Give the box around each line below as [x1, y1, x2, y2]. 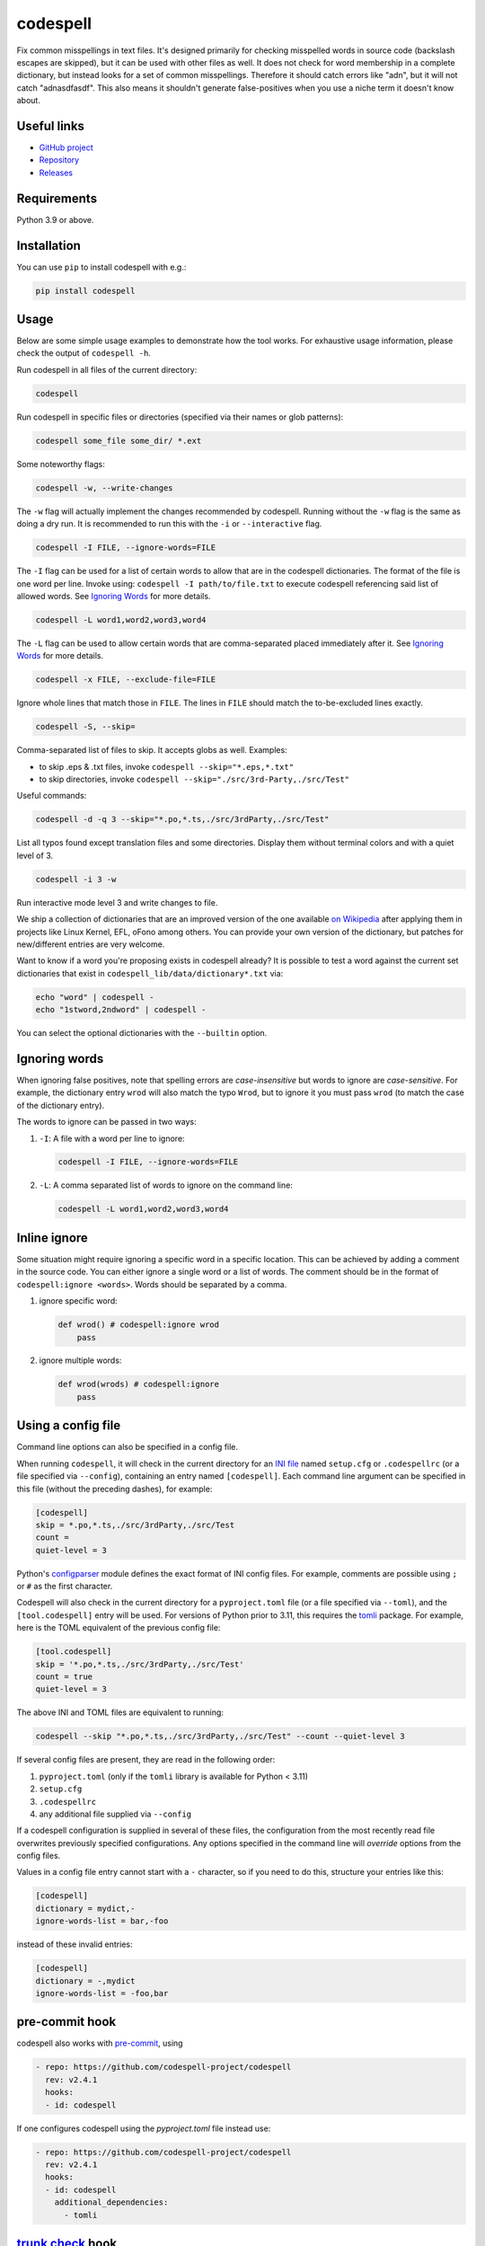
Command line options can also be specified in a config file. [16, 1442, 238, 1453]
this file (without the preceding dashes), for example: [16, 1483, 213, 1494]
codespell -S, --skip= [35, 721, 136, 732]
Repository [39, 155, 80, 165]
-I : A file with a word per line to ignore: [39, 1133, 185, 1144]
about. [16, 95, 40, 106]
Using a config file [16, 1418, 121, 1433]
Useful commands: [16, 791, 87, 801]
